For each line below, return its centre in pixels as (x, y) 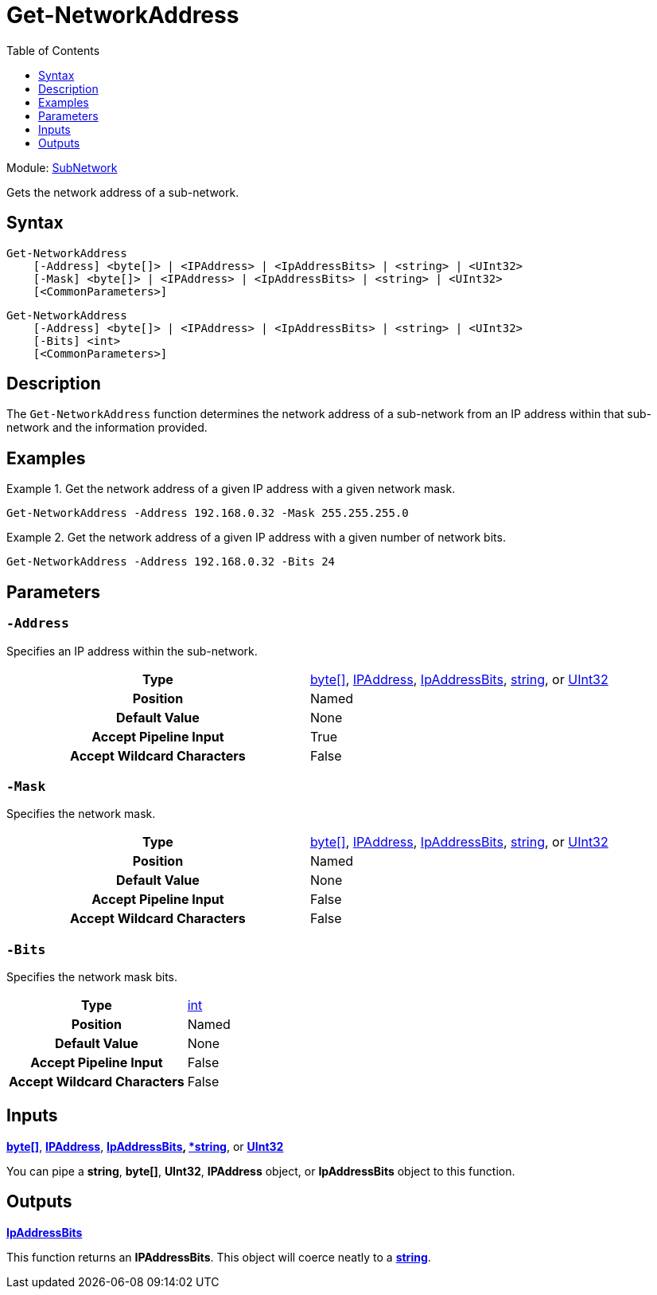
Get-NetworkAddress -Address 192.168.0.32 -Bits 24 (171, 562)
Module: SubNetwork (62, 167)
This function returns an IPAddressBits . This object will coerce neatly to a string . (219, 1257)
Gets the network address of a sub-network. (123, 192)
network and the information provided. (107, 428)
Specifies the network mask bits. (92, 977)
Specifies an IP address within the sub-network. (132, 651)
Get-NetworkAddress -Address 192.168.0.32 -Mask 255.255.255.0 (208, 513)
